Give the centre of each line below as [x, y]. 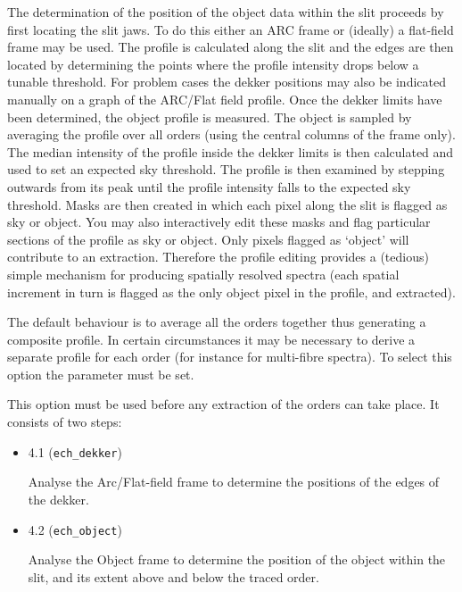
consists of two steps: [65, 422]
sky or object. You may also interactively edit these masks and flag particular [219, 222]
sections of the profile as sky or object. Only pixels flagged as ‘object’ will [208, 239]
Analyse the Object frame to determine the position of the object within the [237, 559]
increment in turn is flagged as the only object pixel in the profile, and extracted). [231, 292]
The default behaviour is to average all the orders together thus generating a [217, 322]
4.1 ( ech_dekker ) [75, 451]
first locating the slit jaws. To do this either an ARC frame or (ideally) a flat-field [231, 29]
